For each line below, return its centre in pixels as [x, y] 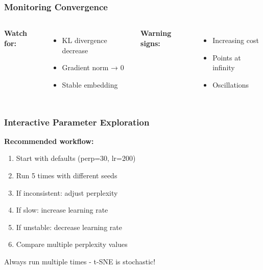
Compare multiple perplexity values [72, 244]
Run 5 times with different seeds [67, 175]
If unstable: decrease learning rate [69, 227]
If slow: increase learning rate [62, 210]
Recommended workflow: [49, 141]
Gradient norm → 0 [93, 67]
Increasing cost [236, 40]
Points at [227, 57]
